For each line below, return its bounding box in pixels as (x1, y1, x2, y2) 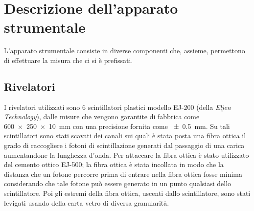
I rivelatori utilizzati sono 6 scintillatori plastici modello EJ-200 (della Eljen (4, 102, 231, 112)
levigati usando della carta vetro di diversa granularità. (4, 197, 169, 208)
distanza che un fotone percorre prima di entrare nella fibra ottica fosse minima (4, 169, 243, 179)
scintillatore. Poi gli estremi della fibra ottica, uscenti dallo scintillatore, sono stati (4, 188, 251, 198)
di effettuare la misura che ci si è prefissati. (4, 55, 133, 65)
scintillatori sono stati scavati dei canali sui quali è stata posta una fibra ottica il (4, 130, 246, 141)
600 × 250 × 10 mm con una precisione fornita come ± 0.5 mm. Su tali (4, 121, 230, 131)
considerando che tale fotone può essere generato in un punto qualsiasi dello (4, 178, 231, 189)
